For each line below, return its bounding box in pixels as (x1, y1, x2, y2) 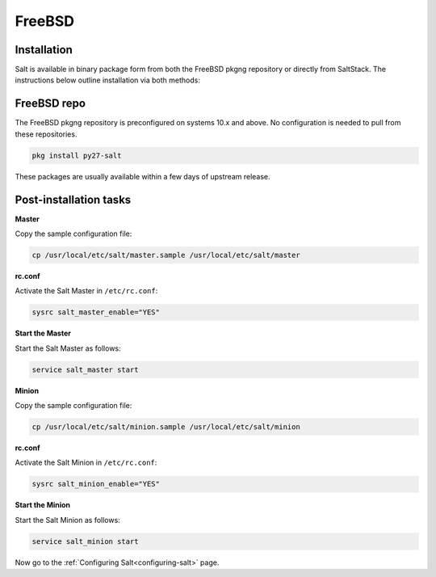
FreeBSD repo (15, 97, 86, 111)
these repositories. (15, 129, 78, 139)
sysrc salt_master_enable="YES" (31, 308, 161, 317)
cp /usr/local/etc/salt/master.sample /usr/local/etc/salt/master (31, 251, 300, 259)
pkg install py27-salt (31, 150, 122, 160)
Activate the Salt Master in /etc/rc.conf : (15, 286, 158, 296)
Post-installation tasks (15, 192, 132, 206)
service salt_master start (31, 364, 139, 374)
